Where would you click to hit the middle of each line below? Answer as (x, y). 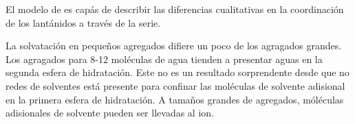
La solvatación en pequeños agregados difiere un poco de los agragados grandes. (174, 46)
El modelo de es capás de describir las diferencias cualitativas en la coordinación (175, 9)
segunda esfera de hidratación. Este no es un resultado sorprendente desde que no (177, 72)
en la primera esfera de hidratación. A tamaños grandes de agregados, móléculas (175, 99)
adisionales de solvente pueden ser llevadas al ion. (110, 113)
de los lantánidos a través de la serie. (83, 22)
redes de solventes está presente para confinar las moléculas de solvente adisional (175, 85)
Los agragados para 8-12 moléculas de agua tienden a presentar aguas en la (164, 59)
